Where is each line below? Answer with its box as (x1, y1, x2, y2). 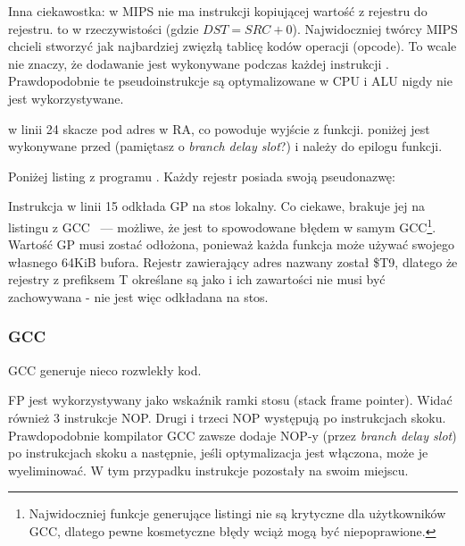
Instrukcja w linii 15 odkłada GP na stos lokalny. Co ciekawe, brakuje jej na (8, 197, 425, 215)
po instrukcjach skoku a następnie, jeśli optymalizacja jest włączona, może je (8, 443, 428, 462)
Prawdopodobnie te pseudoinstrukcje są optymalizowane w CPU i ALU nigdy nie (8, 71, 453, 90)
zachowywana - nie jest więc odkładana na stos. (8, 287, 269, 306)
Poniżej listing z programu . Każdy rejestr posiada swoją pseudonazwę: (8, 166, 395, 185)
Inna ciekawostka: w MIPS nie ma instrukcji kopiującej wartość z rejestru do (8, 2, 428, 20)
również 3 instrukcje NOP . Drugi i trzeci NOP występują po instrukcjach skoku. (8, 407, 446, 426)
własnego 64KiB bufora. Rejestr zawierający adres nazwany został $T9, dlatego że (8, 252, 458, 271)
